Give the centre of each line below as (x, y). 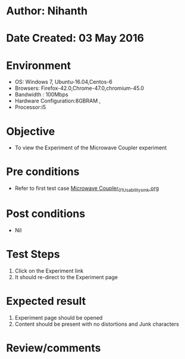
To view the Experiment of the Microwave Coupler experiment (91, 148)
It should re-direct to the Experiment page (66, 277)
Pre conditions (43, 172)
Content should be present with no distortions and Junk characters (97, 324)
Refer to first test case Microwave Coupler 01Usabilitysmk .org (87, 189)
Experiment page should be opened (59, 317)
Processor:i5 (30, 107)
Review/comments (54, 348)
